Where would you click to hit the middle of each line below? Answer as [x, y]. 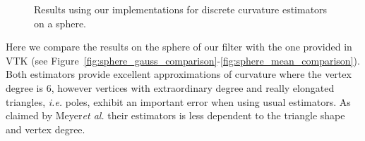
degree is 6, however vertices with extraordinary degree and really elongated [170, 87]
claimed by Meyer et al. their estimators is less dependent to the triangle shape [175, 115]
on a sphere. [60, 23]
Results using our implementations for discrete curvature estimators [181, 9]
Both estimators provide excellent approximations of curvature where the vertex [179, 74]
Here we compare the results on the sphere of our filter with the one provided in [179, 47]
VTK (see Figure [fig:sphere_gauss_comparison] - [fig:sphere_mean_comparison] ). [183, 60]
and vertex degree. [46, 129]
